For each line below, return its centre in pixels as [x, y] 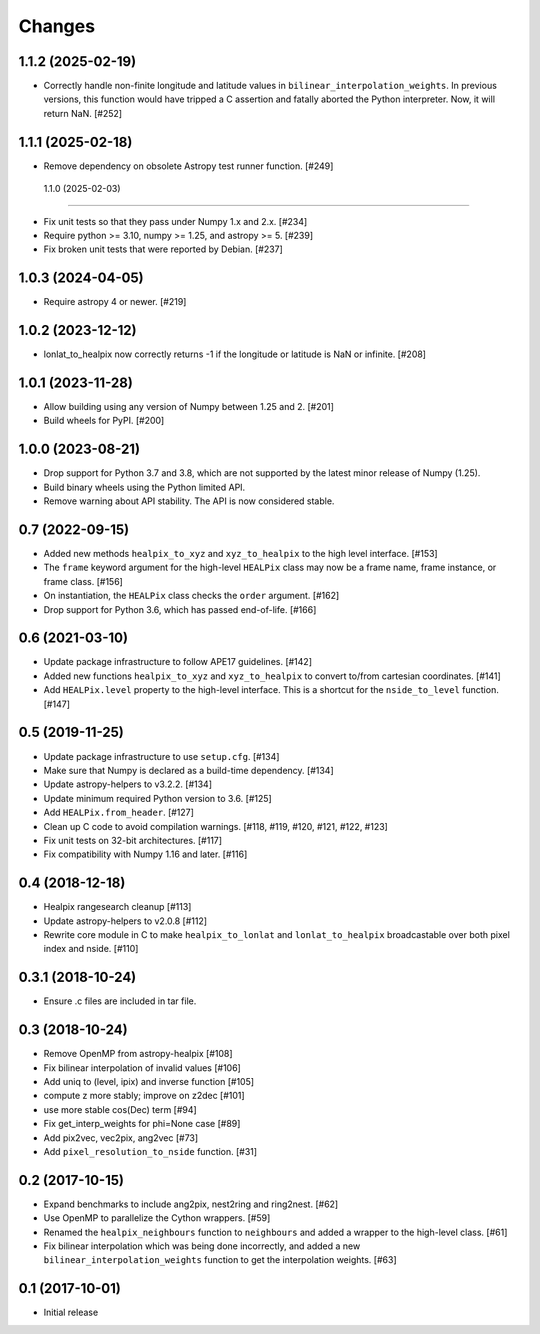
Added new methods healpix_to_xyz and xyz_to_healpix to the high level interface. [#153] [241, 554]
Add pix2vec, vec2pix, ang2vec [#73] [121, 1137]
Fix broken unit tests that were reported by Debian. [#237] [163, 249]
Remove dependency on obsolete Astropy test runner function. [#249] [188, 166]
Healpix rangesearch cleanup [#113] [117, 907]
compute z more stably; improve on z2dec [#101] [144, 1096]
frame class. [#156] [83, 581]
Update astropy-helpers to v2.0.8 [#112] [125, 921]
